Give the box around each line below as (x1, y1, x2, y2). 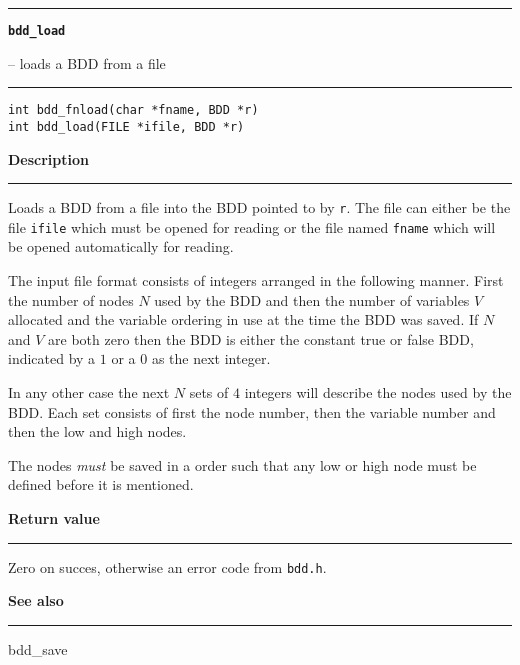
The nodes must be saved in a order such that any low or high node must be (8, 454, 477, 475)
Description (8, 148, 90, 169)
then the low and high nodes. (8, 421, 187, 442)
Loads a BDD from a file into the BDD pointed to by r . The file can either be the (8, 197, 511, 218)
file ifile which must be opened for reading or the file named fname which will (8, 216, 496, 237)
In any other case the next (8, 382, 170, 403)
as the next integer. (151, 348, 271, 369)
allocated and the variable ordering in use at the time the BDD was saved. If (8, 309, 479, 330)
